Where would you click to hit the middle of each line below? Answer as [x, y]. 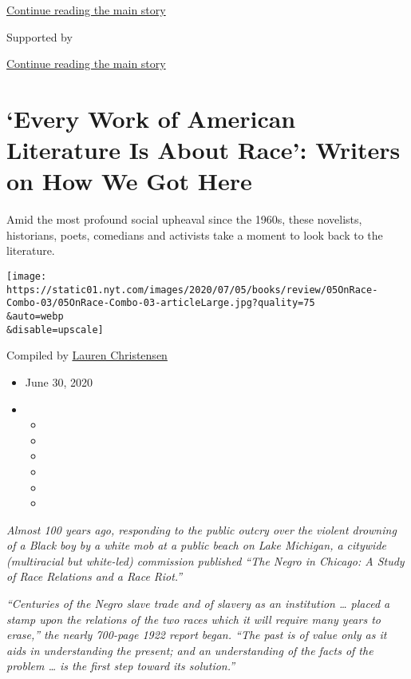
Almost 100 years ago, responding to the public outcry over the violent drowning [202, 529]
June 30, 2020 [59, 381]
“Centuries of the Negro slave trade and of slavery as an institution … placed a [198, 604]
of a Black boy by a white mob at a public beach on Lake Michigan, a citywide [196, 545]
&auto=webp [35, 317]
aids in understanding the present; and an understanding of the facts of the [190, 650]
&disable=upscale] [55, 330]
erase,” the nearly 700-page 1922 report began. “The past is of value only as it [197, 635]
